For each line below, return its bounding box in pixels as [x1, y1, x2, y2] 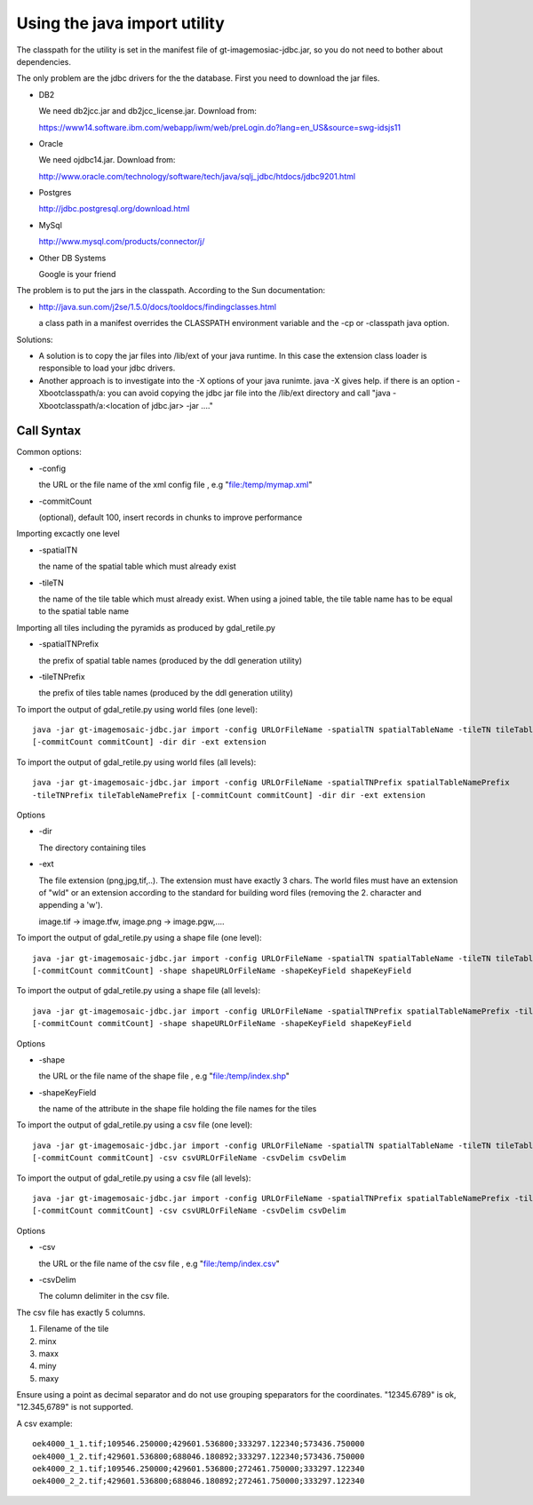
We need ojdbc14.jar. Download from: [38, 155, 176, 165]
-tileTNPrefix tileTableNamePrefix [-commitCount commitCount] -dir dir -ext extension [32, 790, 426, 800]
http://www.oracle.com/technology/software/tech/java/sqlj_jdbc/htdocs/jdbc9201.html [38, 171, 355, 181]
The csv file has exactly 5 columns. [16, 1307, 146, 1318]
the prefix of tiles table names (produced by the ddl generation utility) [38, 688, 293, 698]
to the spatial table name [38, 606, 129, 617]
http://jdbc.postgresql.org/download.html [38, 203, 190, 214]
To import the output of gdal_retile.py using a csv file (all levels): [16, 1173, 251, 1183]
